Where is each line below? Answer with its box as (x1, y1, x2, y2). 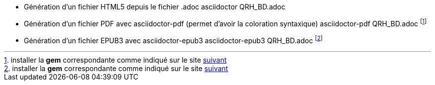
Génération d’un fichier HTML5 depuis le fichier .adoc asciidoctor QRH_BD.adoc (24, 2, 286, 11)
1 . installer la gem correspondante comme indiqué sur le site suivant (4, 56, 227, 65)
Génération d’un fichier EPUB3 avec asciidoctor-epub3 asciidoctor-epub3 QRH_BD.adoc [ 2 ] (24, 34, 323, 45)
